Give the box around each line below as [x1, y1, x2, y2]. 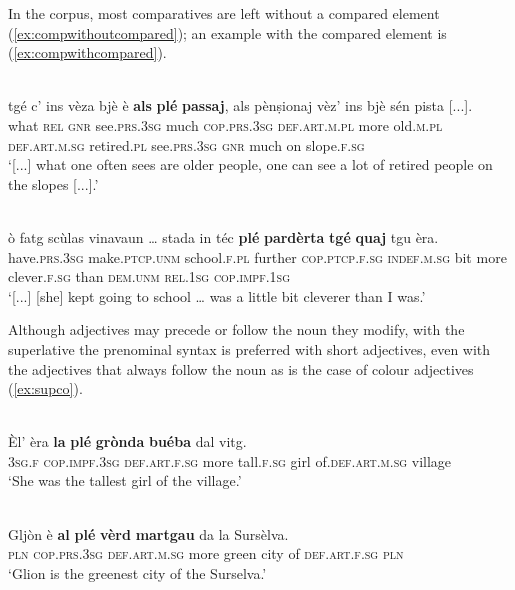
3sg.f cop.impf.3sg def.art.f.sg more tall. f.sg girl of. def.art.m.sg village [8, 450, 452, 471]
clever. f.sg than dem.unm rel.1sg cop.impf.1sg [8, 266, 290, 287]
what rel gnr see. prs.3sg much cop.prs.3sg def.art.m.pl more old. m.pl [8, 114, 443, 135]
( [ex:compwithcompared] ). [8, 42, 167, 63]
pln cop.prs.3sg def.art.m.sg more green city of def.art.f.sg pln [8, 543, 404, 564]
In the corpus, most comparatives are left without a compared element [8, 3, 440, 23]
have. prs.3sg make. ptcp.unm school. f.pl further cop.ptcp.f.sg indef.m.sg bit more [8, 246, 507, 267]
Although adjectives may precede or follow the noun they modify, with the [8, 319, 465, 340]
